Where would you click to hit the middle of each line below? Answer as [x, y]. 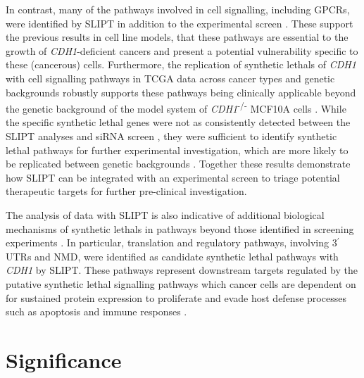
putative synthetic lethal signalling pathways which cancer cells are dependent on [181, 283]
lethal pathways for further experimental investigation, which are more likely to [177, 150]
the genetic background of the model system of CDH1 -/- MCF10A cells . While [176, 107]
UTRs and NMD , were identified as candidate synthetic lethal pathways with [172, 256]
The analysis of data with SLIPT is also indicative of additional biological [165, 214]
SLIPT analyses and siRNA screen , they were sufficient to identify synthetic [171, 136]
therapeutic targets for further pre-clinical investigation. [126, 191]
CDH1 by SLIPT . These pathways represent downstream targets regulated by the [182, 270]
